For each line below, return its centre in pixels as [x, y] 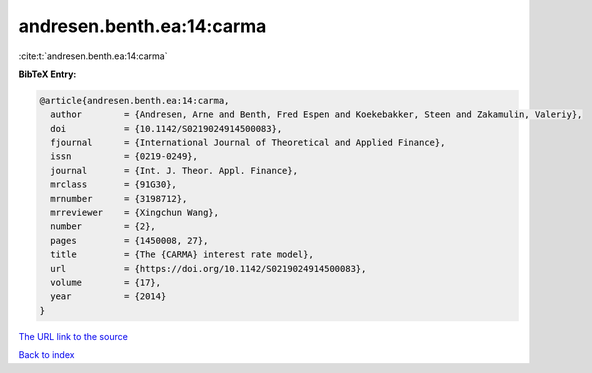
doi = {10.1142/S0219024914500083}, [166, 128]
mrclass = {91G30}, [113, 184]
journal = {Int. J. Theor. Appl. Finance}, [174, 170]
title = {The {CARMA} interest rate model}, [182, 254]
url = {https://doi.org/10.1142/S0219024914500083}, [208, 268]
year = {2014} [108, 296]
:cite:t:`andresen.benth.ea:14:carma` [93, 56]
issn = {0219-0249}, [124, 156]
